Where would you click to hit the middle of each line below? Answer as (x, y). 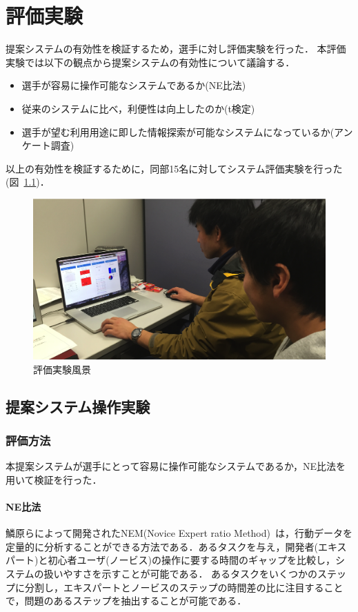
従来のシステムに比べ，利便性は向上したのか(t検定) (138, 108)
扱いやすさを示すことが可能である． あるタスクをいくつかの (181, 573)
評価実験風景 (62, 369)
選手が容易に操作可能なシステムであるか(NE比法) (134, 85)
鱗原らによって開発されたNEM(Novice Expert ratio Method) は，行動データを (179, 533)
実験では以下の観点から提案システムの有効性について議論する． (150, 62)
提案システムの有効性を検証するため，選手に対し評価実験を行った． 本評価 (176, 49)
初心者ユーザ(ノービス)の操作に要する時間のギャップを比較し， (192, 560)
